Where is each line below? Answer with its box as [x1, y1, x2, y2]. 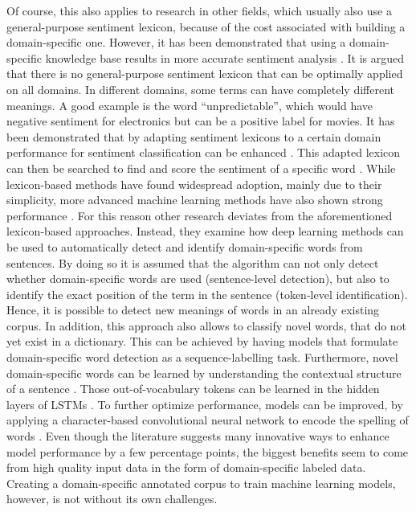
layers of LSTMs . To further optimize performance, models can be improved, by [6, 395, 403, 412]
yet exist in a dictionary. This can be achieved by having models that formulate [6, 333, 398, 350]
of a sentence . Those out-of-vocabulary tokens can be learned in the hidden [6, 380, 380, 397]
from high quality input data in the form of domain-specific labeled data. [6, 459, 366, 476]
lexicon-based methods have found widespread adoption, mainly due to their [6, 175, 382, 192]
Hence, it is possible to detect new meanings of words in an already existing [6, 301, 380, 318]
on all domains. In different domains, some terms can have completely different [6, 80, 394, 97]
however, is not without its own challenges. [6, 490, 218, 507]
